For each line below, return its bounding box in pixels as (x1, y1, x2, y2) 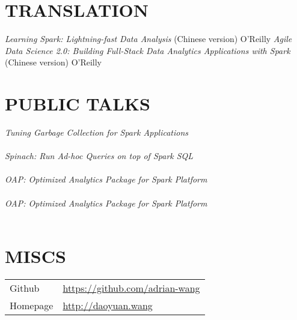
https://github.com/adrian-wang (63, 280, 200, 295)
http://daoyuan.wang (63, 298, 153, 312)
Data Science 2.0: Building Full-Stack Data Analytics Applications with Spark (5, 44, 290, 56)
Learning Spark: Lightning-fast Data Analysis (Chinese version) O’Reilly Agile (5, 32, 292, 45)
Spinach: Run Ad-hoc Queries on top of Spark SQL (5, 149, 194, 162)
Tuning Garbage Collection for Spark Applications (5, 126, 189, 139)
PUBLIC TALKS (5, 91, 150, 116)
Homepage (10, 298, 54, 312)
